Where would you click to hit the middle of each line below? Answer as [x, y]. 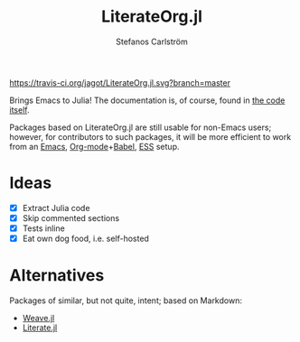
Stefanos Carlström [152, 42]
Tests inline [43, 228]
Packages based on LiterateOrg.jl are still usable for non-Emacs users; [141, 127]
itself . [19, 109]
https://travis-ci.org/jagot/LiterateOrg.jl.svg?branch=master [120, 82]
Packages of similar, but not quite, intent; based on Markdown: [126, 300]
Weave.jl [38, 319]
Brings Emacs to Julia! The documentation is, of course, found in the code [147, 100]
